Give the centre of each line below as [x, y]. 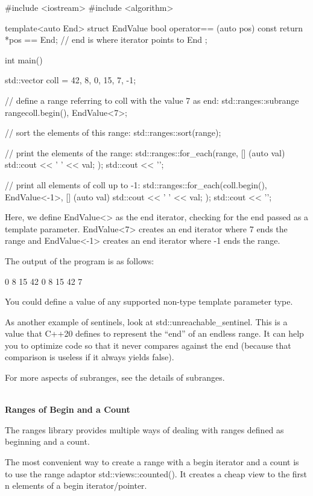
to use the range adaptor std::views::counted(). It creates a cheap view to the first [156, 473]
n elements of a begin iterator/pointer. [76, 485]
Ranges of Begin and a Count [68, 409]
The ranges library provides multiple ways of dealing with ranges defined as [144, 429]
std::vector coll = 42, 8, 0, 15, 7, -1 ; [71, 80]
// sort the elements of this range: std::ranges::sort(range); [113, 132]
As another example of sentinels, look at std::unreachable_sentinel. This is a [146, 321]
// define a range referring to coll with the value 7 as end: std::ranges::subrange [152, 100]
